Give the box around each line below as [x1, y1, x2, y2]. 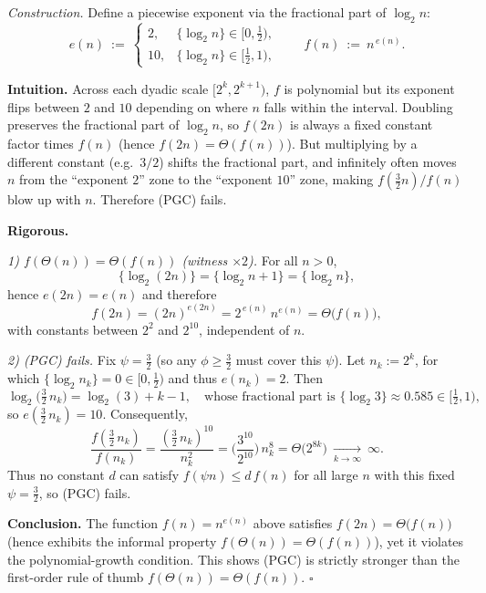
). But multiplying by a [286, 133, 418, 152]
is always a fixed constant [290, 115, 433, 134]
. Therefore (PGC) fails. [92, 190, 227, 209]
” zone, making [289, 170, 374, 189]
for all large [294, 464, 358, 484]
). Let [334, 350, 366, 369]
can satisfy [119, 464, 180, 484]
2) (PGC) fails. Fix [7, 350, 117, 369]
